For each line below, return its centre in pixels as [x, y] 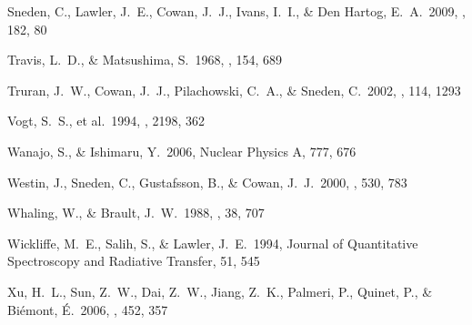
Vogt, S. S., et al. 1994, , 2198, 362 [106, 121]
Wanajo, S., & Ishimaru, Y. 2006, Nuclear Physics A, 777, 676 [182, 151]
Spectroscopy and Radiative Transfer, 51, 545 [134, 261]
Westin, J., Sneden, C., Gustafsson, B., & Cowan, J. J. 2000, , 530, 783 [207, 182]
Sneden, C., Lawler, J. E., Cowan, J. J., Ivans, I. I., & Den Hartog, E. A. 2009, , [236, 11]
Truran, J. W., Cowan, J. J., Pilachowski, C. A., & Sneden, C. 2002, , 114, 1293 [234, 90]
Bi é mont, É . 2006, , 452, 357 [88, 309]
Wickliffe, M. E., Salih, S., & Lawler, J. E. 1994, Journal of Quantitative [213, 243]
